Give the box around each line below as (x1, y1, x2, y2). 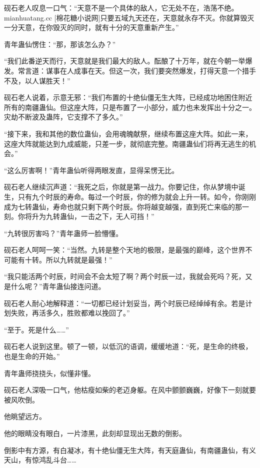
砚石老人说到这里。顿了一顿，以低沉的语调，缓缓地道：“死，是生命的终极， (4, 341, 252, 351)
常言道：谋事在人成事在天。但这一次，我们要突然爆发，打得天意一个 (17, 65, 242, 75)
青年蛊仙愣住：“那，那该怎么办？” (4, 38, 116, 49)
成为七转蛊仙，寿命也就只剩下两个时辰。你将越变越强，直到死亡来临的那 (4, 201, 242, 211)
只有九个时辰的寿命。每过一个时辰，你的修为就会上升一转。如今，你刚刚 (17, 191, 256, 201)
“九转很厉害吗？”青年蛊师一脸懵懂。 (4, 227, 123, 238)
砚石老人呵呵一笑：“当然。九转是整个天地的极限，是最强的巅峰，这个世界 (4, 244, 245, 255)
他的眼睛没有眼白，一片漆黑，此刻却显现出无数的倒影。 (4, 428, 186, 438)
